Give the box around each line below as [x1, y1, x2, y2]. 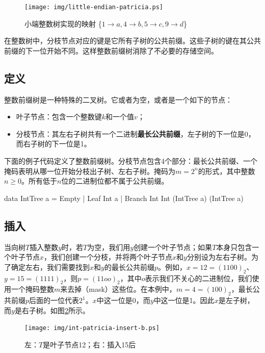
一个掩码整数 [11, 284, 54, 294]
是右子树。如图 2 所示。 [14, 305, 90, 315]
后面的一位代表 [29, 295, 79, 306]
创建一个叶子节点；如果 [134, 241, 213, 252]
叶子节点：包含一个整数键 [16, 111, 102, 122]
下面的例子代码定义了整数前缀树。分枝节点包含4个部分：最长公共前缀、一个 [4, 156, 257, 166]
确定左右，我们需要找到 [11, 261, 90, 272]
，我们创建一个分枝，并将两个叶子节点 [44, 251, 173, 262]
